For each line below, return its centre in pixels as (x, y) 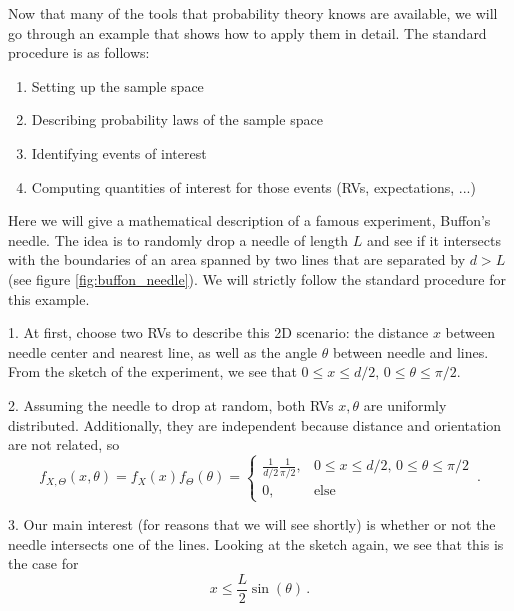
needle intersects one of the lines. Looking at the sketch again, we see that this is (256, 543)
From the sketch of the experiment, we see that (152, 371)
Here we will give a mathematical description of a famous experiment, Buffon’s (249, 220)
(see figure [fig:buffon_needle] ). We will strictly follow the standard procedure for (257, 278)
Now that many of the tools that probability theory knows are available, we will (253, 13)
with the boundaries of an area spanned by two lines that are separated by (237, 259)
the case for (43, 563)
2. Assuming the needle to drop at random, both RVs (171, 404)
